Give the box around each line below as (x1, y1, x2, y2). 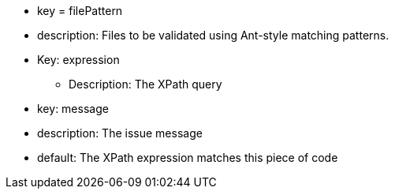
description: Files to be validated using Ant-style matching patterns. (37, 28, 389, 42)
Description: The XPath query (69, 77, 222, 91)
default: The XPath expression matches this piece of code (37, 151, 338, 164)
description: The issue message (37, 126, 203, 140)
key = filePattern (37, 4, 123, 17)
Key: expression (37, 53, 120, 66)
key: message (37, 102, 109, 115)
